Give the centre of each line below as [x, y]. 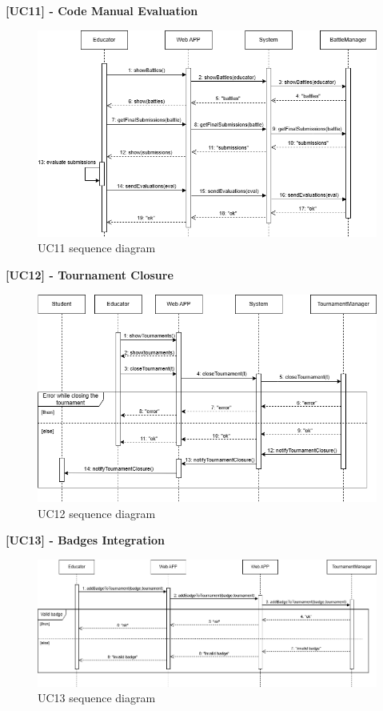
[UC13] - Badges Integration [85, 540]
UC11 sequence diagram [97, 248]
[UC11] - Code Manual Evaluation [102, 10]
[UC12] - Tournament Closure [90, 275]
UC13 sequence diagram [97, 698]
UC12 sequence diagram [97, 513]
